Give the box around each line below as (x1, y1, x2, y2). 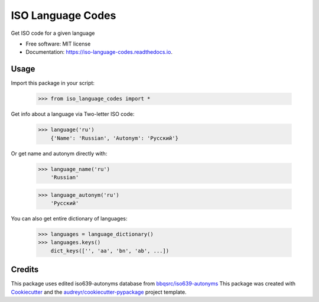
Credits (11, 265, 39, 275)
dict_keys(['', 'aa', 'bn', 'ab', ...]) (50, 247, 170, 254)
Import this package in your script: (11, 80, 95, 87)
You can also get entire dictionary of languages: (11, 215, 128, 222)
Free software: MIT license (25, 40, 91, 47)
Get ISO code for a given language (11, 30, 95, 37)
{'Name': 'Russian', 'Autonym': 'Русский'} (50, 135, 178, 141)
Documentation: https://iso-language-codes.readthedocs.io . (25, 48, 172, 56)
